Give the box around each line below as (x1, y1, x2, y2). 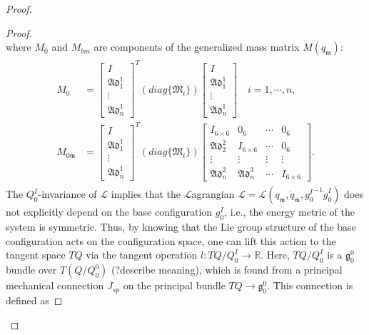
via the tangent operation (86, 247, 198, 262)
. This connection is (267, 278, 353, 293)
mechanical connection (6, 278, 104, 293)
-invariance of (38, 186, 97, 201)
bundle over (6, 262, 57, 277)
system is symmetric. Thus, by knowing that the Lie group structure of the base (6, 219, 356, 234)
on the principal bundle (123, 278, 226, 293)
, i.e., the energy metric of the (224, 204, 355, 219)
